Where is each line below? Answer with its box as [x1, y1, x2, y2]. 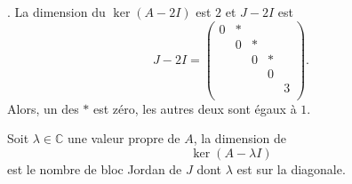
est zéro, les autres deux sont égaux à [93, 99, 297, 117]
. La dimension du [7, 3, 106, 20]
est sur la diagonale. [236, 160, 346, 179]
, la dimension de [193, 129, 287, 148]
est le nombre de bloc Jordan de [7, 160, 182, 179]
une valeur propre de [68, 129, 180, 148]
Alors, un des [7, 99, 79, 117]
